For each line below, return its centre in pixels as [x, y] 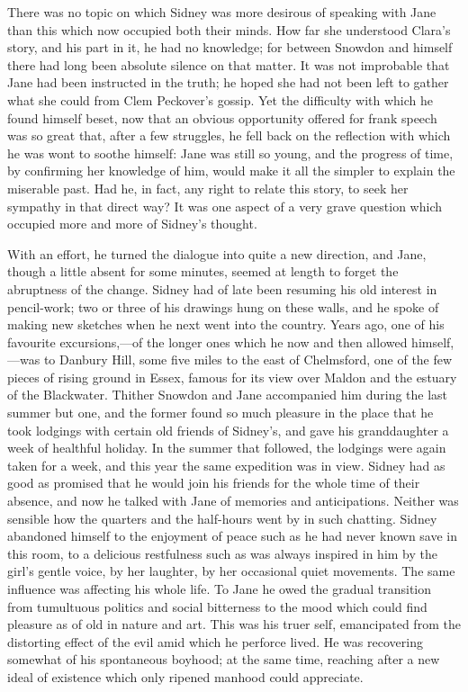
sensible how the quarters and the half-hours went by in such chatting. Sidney [222, 518]
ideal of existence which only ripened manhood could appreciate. [185, 676]
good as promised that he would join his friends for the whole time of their [214, 483]
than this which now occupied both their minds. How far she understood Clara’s [229, 29]
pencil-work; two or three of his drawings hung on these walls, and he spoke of [223, 306]
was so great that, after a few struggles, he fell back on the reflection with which [229, 135]
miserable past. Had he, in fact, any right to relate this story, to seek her [208, 188]
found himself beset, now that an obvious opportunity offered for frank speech [222, 117]
